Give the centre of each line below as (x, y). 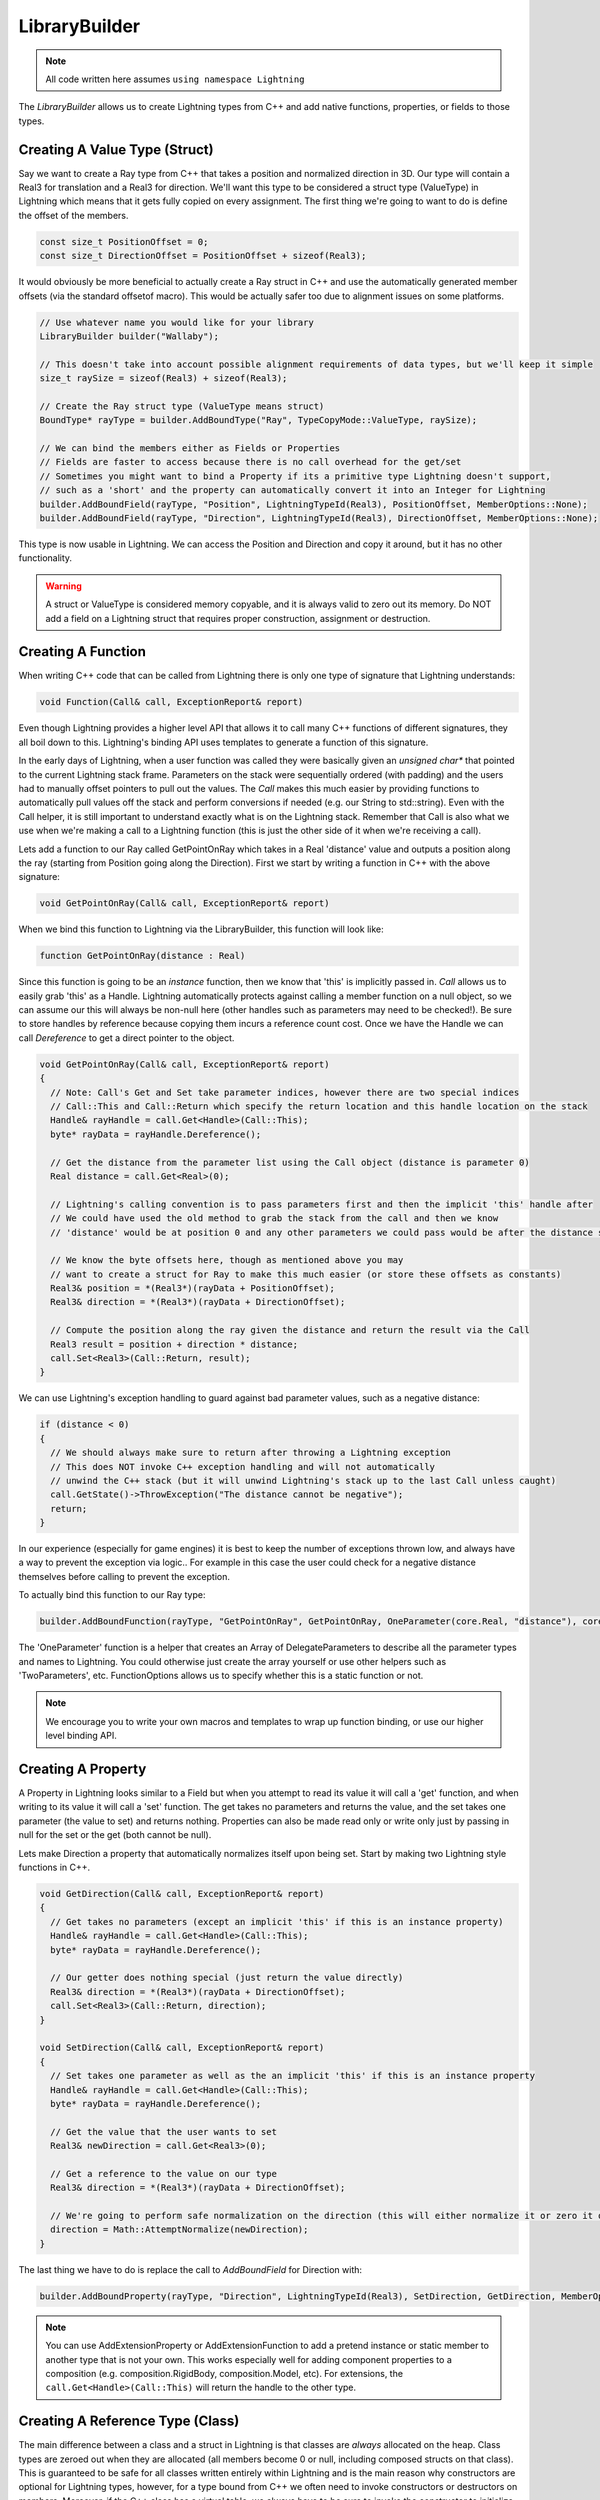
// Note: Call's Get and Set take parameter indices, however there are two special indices (285, 1092)
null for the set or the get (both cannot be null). (115, 1835)
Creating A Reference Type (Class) (129, 2421)
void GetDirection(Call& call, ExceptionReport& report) (182, 1894)
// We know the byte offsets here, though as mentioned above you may (227, 1260)
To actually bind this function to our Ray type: (112, 1595)
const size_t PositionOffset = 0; (124, 241)
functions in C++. (54, 1867)
